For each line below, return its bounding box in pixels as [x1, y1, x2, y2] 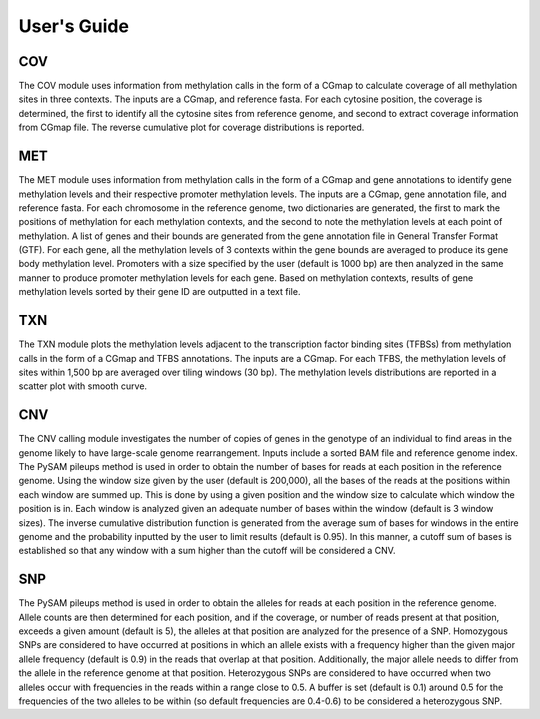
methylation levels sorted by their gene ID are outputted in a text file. [18, 286, 301, 298]
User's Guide [18, 15, 130, 37]
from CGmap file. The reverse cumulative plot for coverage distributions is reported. [18, 121, 365, 134]
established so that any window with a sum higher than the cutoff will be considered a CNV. [18, 545, 396, 557]
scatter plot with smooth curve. [18, 380, 148, 392]
